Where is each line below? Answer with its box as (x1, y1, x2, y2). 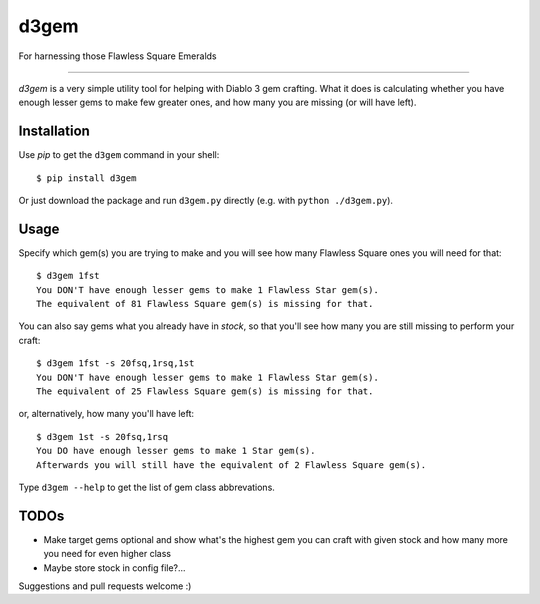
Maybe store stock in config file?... (43, 561, 186, 574)
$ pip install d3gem (36, 172, 137, 184)
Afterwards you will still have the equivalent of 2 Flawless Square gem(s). (36, 459, 427, 470)
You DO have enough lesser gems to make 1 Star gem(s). (36, 445, 316, 457)
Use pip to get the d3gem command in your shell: (18, 149, 220, 161)
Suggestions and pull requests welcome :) (18, 580, 192, 592)
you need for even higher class (43, 548, 172, 560)
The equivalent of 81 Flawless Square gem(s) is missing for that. (36, 298, 374, 310)
